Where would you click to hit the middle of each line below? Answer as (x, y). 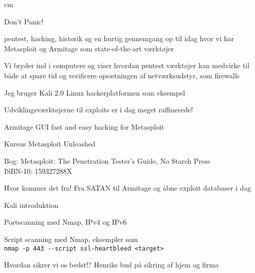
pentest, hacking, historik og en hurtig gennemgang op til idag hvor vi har (119, 38)
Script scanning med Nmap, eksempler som (71, 239)
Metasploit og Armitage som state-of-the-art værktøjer (89, 48)
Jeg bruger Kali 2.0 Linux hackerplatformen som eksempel (95, 92)
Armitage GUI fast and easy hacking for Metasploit (84, 126)
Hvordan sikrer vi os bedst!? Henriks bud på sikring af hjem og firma (111, 265)
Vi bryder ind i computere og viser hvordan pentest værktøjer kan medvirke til (127, 65)
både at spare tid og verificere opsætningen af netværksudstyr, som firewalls (122, 75)
